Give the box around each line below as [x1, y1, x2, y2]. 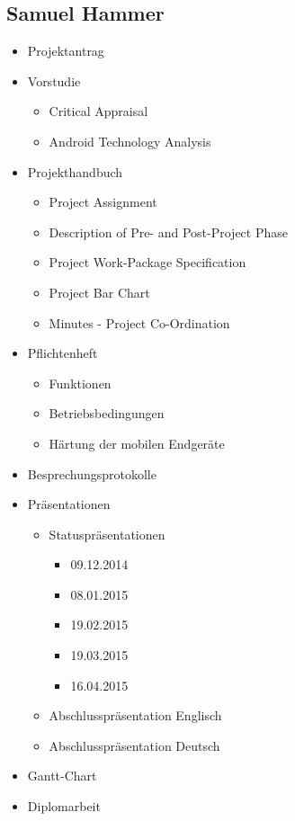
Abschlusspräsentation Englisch [49, 706, 222, 725]
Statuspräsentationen [49, 524, 165, 543]
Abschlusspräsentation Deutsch [49, 736, 220, 754]
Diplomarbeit [27, 797, 101, 816]
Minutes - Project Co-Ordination [49, 313, 230, 332]
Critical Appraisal [49, 102, 148, 120]
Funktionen [49, 373, 112, 392]
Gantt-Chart [27, 766, 97, 785]
